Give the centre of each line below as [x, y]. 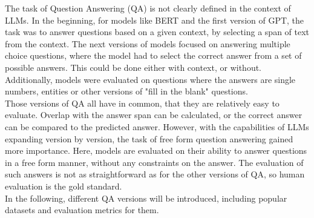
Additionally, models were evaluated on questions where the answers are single [150, 79]
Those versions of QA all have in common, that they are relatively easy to [142, 103]
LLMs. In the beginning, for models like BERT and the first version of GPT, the [155, 20]
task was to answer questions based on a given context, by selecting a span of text [157, 32]
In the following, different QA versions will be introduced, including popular [146, 198]
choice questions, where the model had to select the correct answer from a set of [153, 55]
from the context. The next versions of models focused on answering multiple [148, 43]
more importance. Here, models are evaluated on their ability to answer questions [156, 150]
